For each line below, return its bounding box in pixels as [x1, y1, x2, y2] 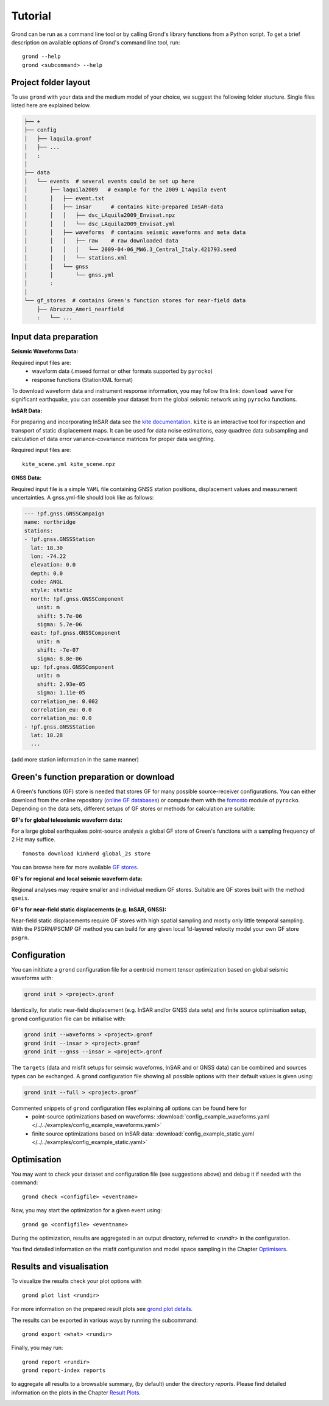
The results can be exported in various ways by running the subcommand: [11, 1316, 198, 1324]
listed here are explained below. [11, 102, 91, 109]
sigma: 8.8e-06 [37, 655, 82, 662]
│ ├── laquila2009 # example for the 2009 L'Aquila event [24, 186, 227, 193]
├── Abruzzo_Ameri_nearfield [37, 305, 124, 313]
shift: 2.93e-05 [37, 680, 85, 688]
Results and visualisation [11, 1262, 109, 1272]
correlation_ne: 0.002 [30, 698, 99, 705]
